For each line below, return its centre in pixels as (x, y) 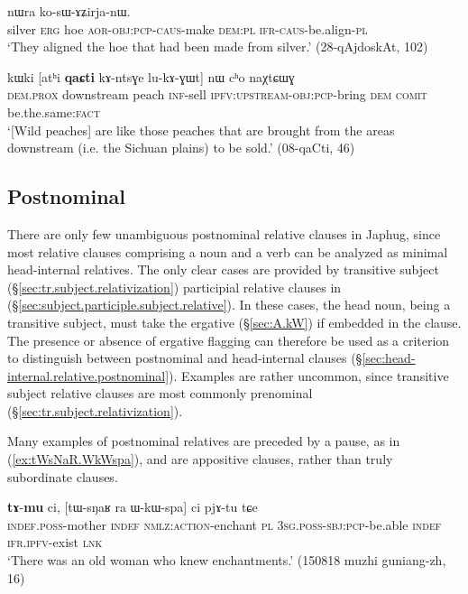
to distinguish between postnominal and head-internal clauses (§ (185, 358)
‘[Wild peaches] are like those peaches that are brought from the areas (201, 130)
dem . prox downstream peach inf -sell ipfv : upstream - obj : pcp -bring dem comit (217, 94)
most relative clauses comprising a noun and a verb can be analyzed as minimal (228, 251)
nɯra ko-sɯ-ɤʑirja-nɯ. (69, 11)
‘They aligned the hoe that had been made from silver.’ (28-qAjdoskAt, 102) (218, 46)
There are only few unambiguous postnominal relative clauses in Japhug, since (224, 233)
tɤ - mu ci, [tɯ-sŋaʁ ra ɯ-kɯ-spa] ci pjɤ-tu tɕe (133, 507)
